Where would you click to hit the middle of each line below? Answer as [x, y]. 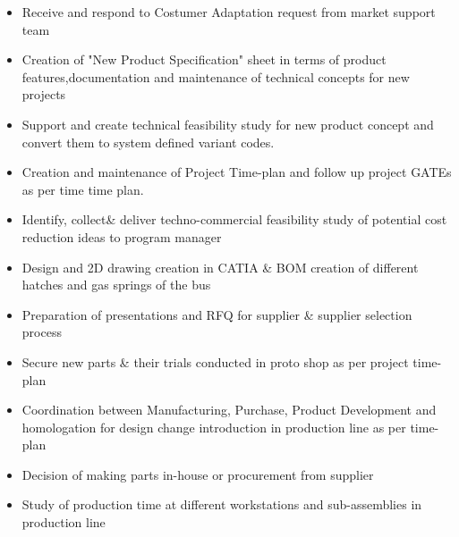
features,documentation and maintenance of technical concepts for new [216, 76]
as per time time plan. [83, 189]
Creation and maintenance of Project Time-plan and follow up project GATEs [237, 172]
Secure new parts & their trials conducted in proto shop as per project [215, 361]
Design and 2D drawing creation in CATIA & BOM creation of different [220, 267]
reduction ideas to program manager [122, 236]
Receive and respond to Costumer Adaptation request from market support [229, 12]
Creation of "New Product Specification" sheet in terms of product [204, 59]
